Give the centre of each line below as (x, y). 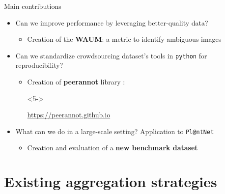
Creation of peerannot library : (76, 82)
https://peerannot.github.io (69, 115)
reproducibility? (39, 65)
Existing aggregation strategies (111, 181)
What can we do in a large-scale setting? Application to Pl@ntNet (115, 131)
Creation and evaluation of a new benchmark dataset (112, 148)
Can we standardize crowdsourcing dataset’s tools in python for (111, 55)
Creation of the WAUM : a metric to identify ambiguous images (124, 39)
